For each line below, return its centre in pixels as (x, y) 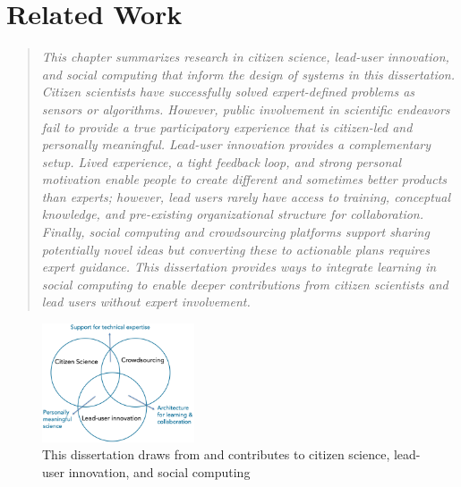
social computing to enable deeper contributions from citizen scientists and (245, 284)
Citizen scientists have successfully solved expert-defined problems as (228, 92)
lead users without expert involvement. (146, 302)
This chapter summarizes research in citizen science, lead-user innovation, (245, 57)
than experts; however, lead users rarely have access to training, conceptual (246, 196)
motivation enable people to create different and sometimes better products (244, 179)
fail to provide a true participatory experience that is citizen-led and (227, 126)
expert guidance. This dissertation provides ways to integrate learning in (239, 267)
